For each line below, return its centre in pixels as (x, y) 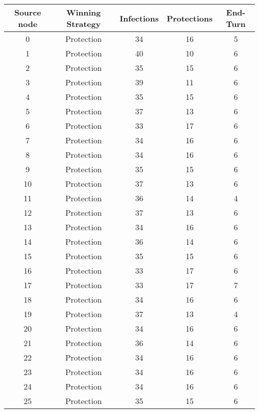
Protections (190, 18)
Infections (139, 18)
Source (28, 12)
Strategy (83, 24)
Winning (84, 12)
